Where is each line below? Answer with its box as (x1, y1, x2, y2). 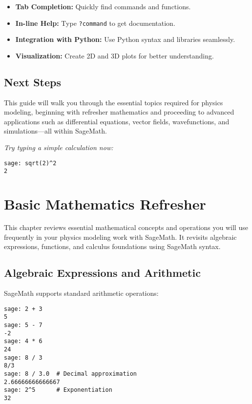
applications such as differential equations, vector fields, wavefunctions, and (4, 116, 230, 126)
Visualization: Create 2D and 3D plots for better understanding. (15, 50, 214, 60)
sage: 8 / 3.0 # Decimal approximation (4, 370, 137, 377)
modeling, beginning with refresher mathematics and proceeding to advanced (4, 107, 234, 117)
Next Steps (4, 74, 61, 89)
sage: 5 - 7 (4, 321, 42, 328)
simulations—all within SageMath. (4, 126, 107, 136)
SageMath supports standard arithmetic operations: (4, 288, 159, 298)
